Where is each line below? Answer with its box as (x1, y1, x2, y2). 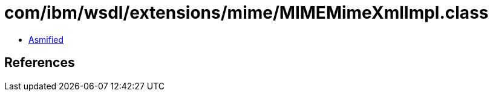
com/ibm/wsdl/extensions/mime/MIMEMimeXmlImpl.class (4, 2, 489, 23)
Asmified (28, 34, 64, 45)
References (4, 55, 75, 71)
